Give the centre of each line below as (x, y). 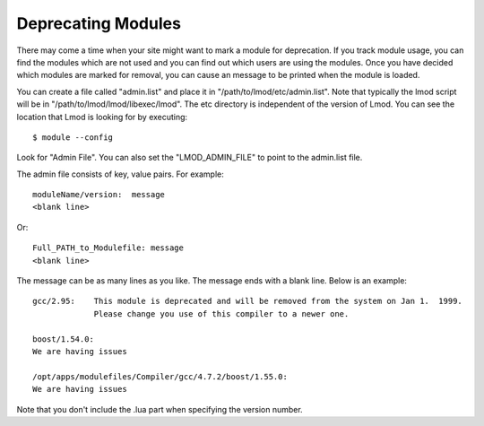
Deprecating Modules (99, 23)
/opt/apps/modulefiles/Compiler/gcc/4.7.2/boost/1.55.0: (160, 376)
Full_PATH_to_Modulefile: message (108, 248)
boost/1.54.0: (63, 339)
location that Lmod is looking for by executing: (102, 117)
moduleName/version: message (99, 195)
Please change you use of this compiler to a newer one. (221, 313)
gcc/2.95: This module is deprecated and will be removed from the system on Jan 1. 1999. (248, 301)
